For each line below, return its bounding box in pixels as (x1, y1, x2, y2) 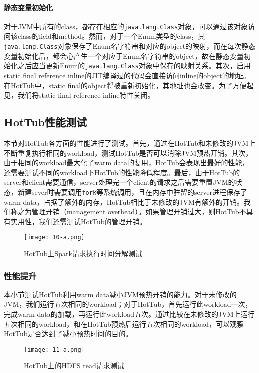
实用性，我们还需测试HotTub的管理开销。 (10, 216, 147, 226)
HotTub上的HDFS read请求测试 (24, 360, 124, 371)
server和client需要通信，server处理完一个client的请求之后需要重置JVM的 (4, 177, 235, 187)
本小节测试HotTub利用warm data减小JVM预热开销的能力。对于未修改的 (4, 289, 237, 299)
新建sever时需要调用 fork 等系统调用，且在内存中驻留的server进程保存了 (17, 186, 248, 197)
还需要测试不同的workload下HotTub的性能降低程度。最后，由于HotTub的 (4, 167, 240, 177)
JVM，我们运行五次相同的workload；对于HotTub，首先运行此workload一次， (4, 299, 252, 309)
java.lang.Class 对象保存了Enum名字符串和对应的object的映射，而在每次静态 (4, 41, 256, 51)
